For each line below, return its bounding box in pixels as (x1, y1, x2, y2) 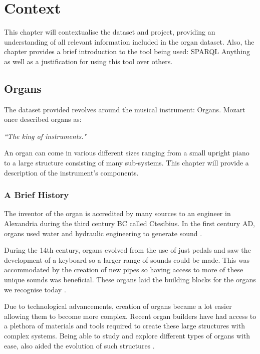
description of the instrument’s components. (4, 167, 139, 178)
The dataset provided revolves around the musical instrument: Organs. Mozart (4, 104, 245, 114)
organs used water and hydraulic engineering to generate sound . (4, 228, 202, 238)
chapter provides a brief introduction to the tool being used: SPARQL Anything (4, 46, 250, 57)
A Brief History (4, 189, 69, 201)
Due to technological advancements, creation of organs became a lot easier (4, 301, 232, 311)
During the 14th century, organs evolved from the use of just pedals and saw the (4, 245, 251, 255)
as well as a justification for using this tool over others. (4, 56, 173, 66)
